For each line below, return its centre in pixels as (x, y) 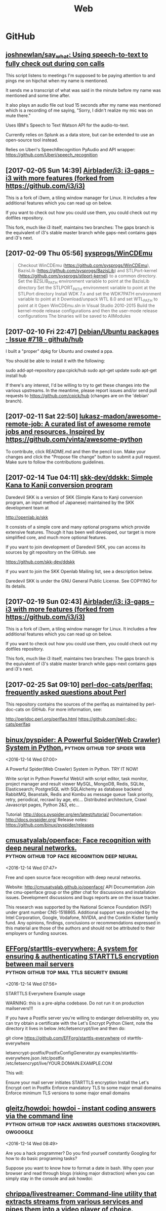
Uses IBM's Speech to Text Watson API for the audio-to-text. (67, 125)
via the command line (39, 1116)
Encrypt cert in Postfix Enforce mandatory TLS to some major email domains (83, 1087)
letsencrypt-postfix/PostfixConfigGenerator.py (53, 1052)
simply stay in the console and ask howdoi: (49, 1178)
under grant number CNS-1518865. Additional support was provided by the (82, 912)
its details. (16, 586)
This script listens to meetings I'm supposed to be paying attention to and (80, 76)
